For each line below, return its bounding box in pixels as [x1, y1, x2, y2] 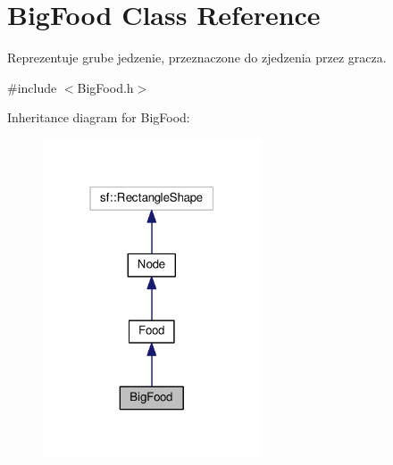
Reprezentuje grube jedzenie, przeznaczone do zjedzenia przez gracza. [7, 48, 387, 67]
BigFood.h [77, 78, 134, 96]
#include [7, 78, 57, 96]
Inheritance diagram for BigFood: [7, 108, 190, 127]
